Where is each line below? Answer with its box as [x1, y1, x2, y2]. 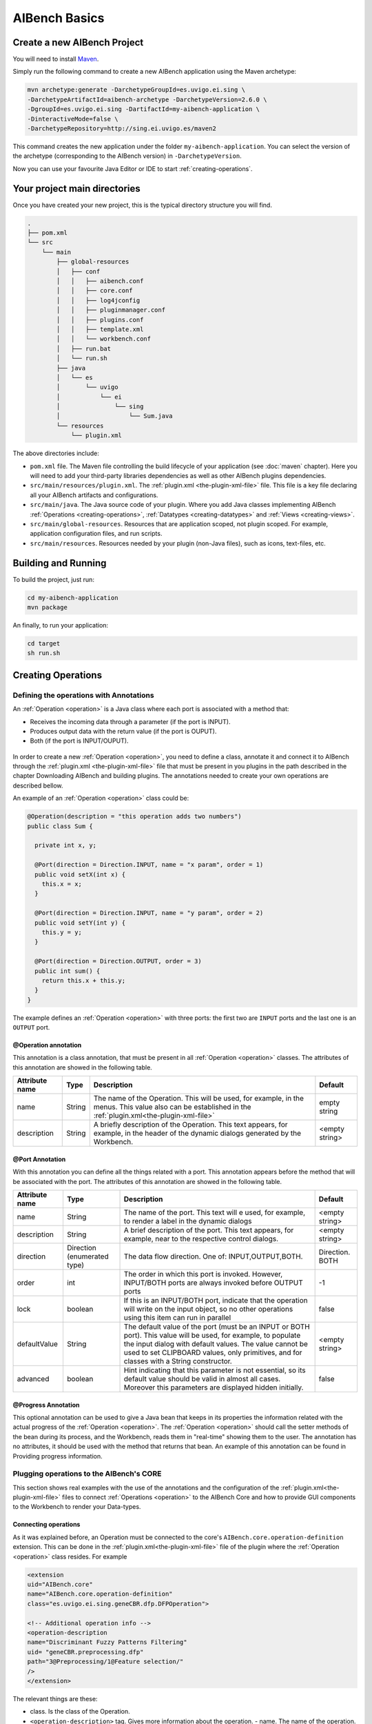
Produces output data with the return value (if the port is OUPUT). [30, 727, 217, 735]
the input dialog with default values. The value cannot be [123, 1339, 308, 1348]
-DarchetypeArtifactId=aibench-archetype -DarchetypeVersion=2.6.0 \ [27, 95, 267, 103]
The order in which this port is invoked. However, [123, 1270, 283, 1279]
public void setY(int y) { [34, 919, 126, 927]
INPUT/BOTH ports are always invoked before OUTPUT [123, 1278, 303, 1287]
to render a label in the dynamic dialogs [123, 1216, 252, 1225]
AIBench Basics [12, 10, 105, 26]
